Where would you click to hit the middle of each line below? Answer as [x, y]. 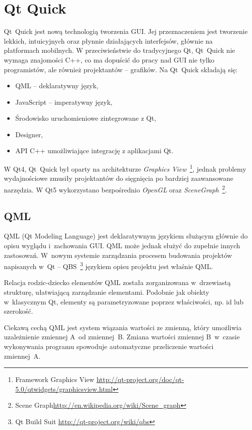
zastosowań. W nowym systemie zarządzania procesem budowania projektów [118, 255]
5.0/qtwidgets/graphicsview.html [64, 389]
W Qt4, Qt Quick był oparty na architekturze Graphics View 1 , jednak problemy [125, 168]
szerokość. [19, 311]
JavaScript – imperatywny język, [64, 102]
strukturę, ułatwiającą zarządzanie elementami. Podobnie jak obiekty [107, 292]
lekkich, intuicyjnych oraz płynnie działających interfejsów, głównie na [108, 40]
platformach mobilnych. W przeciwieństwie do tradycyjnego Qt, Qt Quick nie [119, 50]
